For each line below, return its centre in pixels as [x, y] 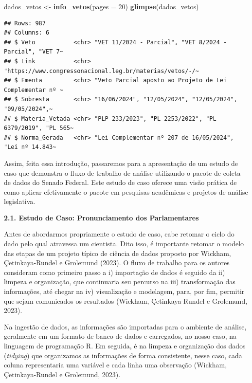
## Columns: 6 [27, 33]
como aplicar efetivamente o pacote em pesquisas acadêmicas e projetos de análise [126, 191]
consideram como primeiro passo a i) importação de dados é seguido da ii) [115, 272]
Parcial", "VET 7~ [34, 52]
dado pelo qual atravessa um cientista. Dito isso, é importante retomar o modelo [124, 244]
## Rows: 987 [25, 23]
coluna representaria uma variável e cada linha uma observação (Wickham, [116, 365]
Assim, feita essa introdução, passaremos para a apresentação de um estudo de [121, 163]
